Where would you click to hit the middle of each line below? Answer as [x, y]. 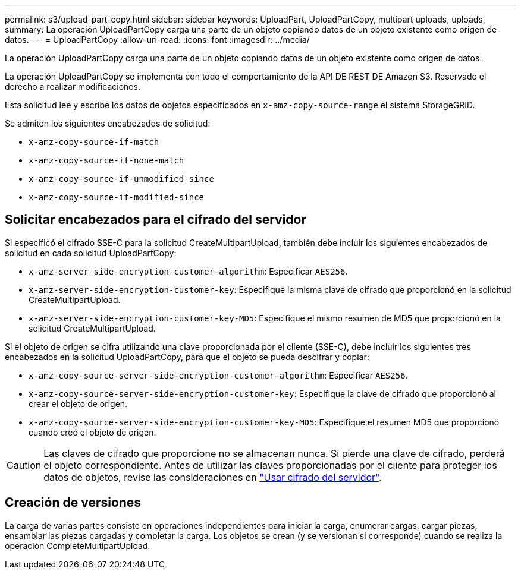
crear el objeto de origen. [78, 403]
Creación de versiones [73, 503]
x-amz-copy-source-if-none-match [106, 160]
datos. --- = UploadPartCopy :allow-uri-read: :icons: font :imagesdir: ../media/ [157, 40]
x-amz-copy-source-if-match [94, 142]
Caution [24, 465]
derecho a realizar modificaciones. [73, 86]
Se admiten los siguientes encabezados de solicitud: [108, 123]
